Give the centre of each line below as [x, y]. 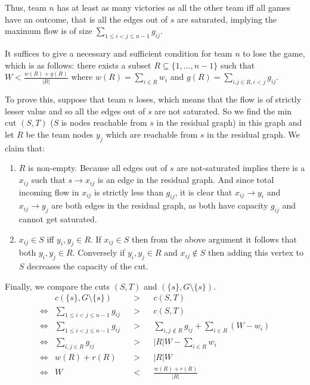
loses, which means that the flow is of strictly [219, 99]
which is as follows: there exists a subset [78, 65]
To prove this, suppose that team [65, 99]
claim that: [25, 148]
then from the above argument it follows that [214, 239]
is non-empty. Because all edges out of [98, 168]
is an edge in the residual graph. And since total [186, 180]
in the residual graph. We [253, 134]
